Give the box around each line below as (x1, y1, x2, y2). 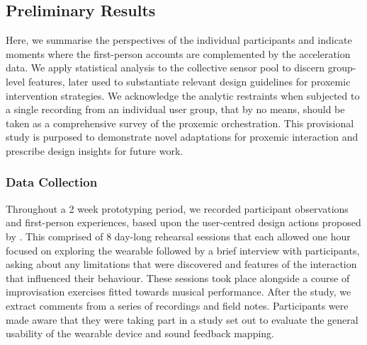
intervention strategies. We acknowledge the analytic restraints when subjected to (6, 88, 360, 103)
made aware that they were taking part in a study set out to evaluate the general (6, 312, 358, 327)
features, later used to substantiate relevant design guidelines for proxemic (28, 74, 351, 88)
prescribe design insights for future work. (6, 143, 183, 158)
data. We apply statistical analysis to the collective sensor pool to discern (6, 60, 325, 75)
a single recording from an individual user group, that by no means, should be (6, 102, 345, 117)
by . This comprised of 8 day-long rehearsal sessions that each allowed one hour (6, 228, 351, 243)
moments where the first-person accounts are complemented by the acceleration (6, 46, 351, 61)
